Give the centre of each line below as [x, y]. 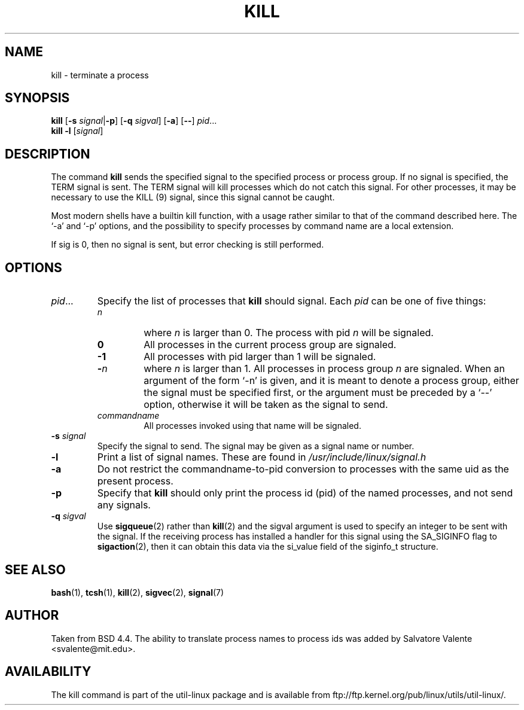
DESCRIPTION [48, 154]
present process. [135, 481]
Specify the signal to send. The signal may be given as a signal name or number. [256, 446]
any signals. [124, 505]
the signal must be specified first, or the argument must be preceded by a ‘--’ [318, 393]
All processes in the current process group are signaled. [270, 345]
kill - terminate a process [100, 75]
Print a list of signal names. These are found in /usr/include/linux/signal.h [262, 457]
